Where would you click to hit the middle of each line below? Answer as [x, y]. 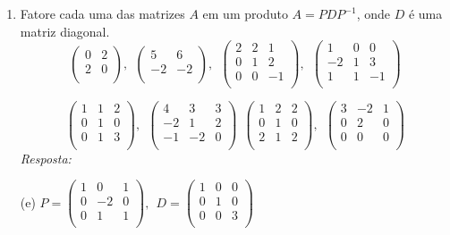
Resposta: [46, 158]
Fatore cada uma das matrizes [102, 13]
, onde [373, 13]
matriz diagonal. [65, 31]
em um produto [245, 13]
